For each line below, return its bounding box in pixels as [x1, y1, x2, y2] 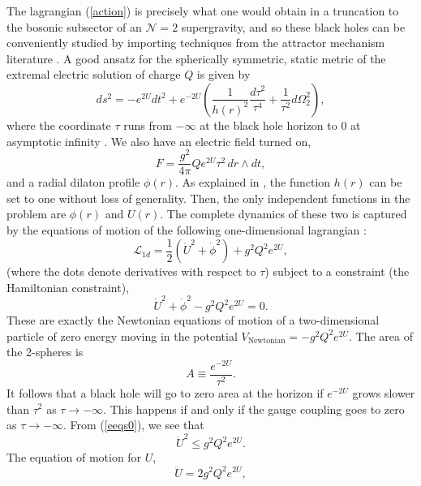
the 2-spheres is [6, 343, 84, 360]
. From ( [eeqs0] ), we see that [62, 416, 204, 433]
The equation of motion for [6, 449, 142, 466]
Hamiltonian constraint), [6, 278, 130, 295]
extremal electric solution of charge [6, 66, 181, 83]
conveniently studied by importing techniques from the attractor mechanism [6, 34, 385, 51]
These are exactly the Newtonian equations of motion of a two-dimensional [6, 312, 380, 329]
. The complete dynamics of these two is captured [160, 205, 407, 222]
